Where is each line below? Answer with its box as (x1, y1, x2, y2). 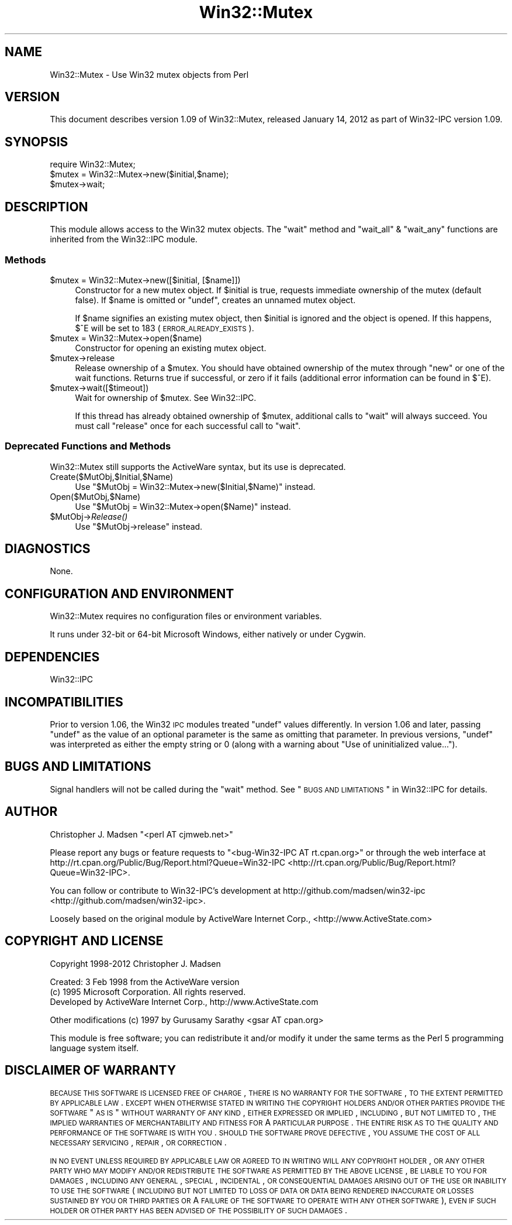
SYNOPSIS (5, 134, 68, 149)
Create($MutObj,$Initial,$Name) (50, 471, 174, 482)
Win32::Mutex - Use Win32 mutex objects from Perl (50, 69, 249, 80)
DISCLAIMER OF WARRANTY (5, 1062, 177, 1078)
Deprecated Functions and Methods (5, 440, 171, 452)
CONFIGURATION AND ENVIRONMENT (5, 586, 234, 601)
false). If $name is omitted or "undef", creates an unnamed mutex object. (75, 294, 356, 305)
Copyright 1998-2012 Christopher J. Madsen (50, 958, 221, 969)
